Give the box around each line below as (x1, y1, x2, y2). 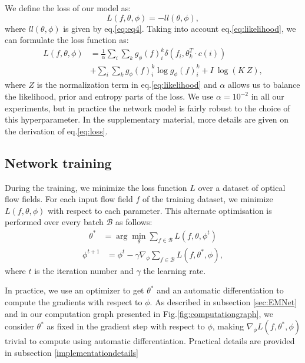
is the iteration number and (34, 264, 134, 276)
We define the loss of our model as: (5, 2, 131, 14)
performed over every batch (5, 216, 104, 228)
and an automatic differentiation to (157, 284, 284, 296)
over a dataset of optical (198, 181, 286, 193)
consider (5, 320, 34, 332)
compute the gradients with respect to (5, 295, 142, 308)
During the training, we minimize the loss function (5, 181, 187, 193)
